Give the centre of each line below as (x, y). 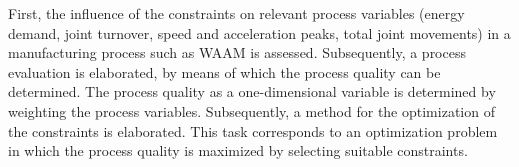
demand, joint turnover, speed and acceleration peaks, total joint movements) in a (259, 32)
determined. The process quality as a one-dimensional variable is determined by (252, 91)
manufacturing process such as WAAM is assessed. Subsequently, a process (237, 52)
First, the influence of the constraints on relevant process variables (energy (236, 13)
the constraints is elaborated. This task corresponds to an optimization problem (253, 130)
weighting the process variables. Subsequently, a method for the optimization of (251, 110)
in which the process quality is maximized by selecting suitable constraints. (238, 150)
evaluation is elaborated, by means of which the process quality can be (224, 71)
